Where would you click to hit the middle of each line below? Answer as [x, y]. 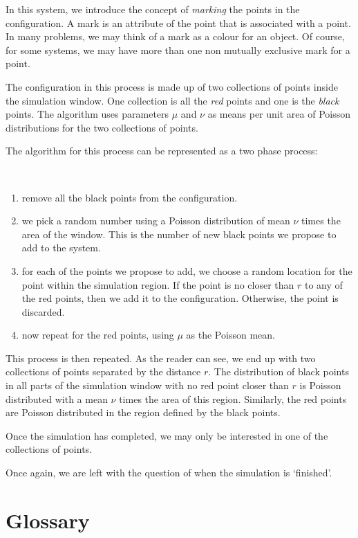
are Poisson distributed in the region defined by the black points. [143, 412]
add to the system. [61, 248]
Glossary [48, 520]
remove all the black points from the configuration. [130, 197]
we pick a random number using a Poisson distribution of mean [156, 221]
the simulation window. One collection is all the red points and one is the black [172, 100]
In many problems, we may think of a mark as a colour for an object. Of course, [175, 36]
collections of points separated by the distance [103, 371]
